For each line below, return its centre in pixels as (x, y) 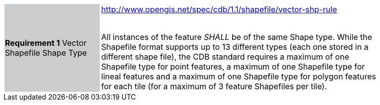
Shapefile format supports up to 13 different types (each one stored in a (235, 47)
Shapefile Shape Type (46, 53)
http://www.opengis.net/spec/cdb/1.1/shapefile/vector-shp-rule (219, 9)
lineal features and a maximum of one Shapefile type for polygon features (239, 76)
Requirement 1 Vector (46, 43)
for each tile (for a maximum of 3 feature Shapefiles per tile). (214, 86)
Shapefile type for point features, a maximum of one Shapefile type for (233, 67)
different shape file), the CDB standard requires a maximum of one (225, 57)
